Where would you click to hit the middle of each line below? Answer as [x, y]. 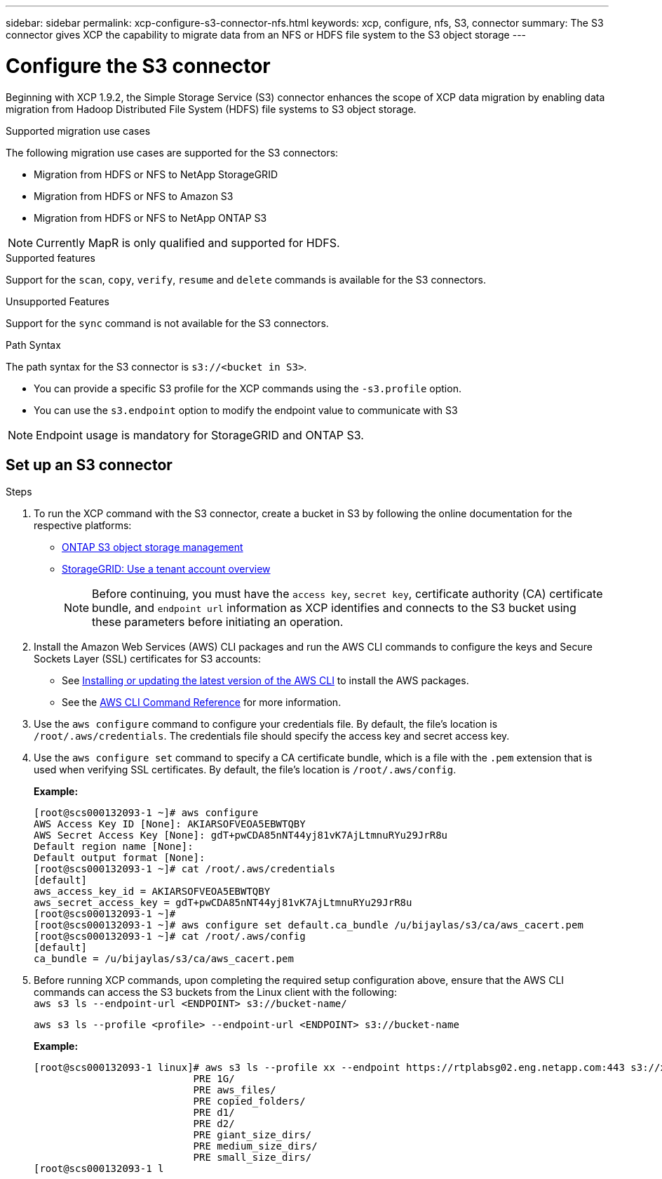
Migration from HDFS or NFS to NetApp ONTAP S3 [150, 218]
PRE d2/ [214, 1124]
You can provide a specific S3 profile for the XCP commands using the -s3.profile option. [248, 388]
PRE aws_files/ [235, 1090]
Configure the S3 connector [138, 66]
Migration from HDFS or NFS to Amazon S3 [134, 196]
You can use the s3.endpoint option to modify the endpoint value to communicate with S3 [246, 410]
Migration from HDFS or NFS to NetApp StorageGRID [156, 174]
